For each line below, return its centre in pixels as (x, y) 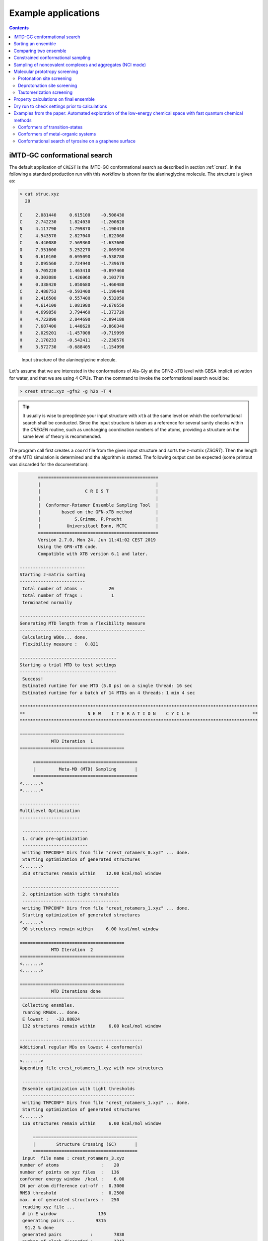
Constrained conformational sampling (52, 58)
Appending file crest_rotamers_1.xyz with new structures (92, 1068)
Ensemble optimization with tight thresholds (79, 1089)
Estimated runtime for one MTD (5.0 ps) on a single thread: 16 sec (107, 686)
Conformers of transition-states (50, 127)
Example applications (55, 13)
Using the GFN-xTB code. (68, 547)
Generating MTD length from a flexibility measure (83, 623)
